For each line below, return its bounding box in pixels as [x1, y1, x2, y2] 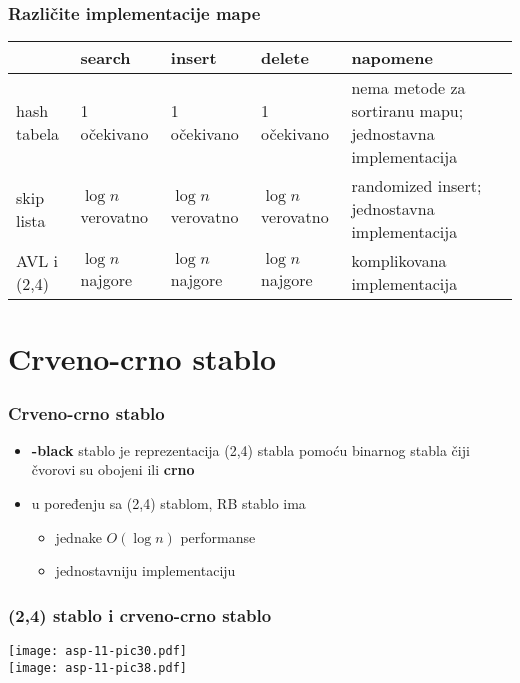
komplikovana [351, 249, 447, 273]
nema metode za [351, 76, 466, 100]
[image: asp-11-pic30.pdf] [8, 644, 187, 658]
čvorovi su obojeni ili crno [31, 459, 195, 480]
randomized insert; [351, 174, 482, 198]
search [80, 46, 131, 70]
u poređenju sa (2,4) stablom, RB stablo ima [31, 493, 306, 513]
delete [261, 46, 309, 70]
